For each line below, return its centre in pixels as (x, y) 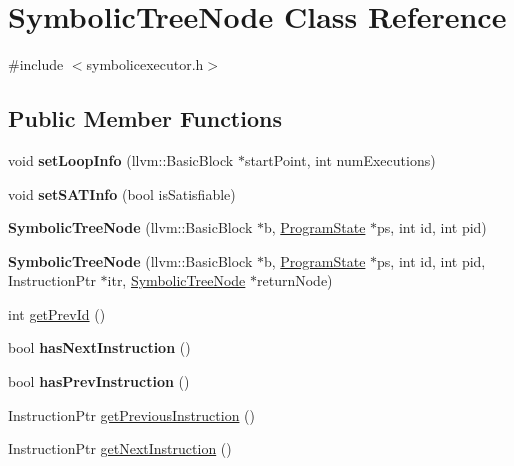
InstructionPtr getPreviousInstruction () (132, 414)
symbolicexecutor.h (145, 64)
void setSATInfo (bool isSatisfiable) (122, 193)
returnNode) (295, 280)
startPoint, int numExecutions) (340, 159)
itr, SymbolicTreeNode (176, 280)
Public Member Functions (145, 118)
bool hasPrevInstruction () (99, 381)
